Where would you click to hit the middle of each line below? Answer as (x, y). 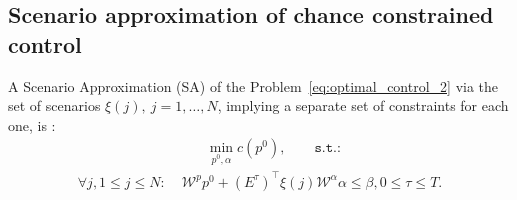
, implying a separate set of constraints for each (363, 105)
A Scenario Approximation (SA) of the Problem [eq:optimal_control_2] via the (253, 85)
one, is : (32, 124)
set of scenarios (54, 105)
